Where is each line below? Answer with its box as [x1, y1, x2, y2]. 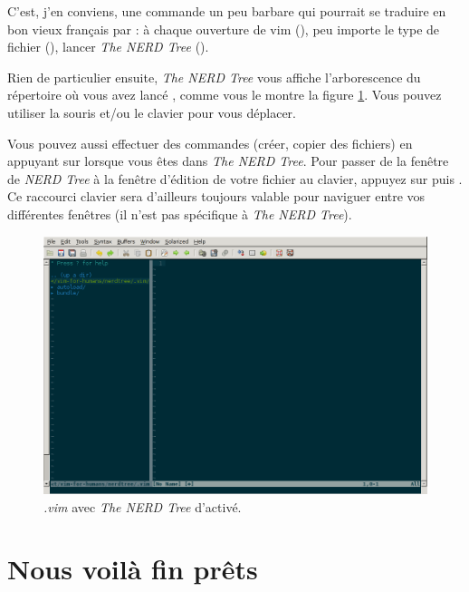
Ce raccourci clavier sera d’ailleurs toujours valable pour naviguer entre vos [7, 187, 426, 206]
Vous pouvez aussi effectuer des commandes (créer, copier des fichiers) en [7, 133, 413, 152]
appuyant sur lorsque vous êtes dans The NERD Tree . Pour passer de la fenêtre [7, 151, 449, 170]
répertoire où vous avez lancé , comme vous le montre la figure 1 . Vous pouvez [7, 85, 442, 104]
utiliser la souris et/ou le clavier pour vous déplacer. [7, 102, 297, 121]
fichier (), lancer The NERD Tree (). [7, 37, 209, 56]
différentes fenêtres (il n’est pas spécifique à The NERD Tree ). [7, 204, 352, 223]
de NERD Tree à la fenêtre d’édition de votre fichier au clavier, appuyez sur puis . [7, 169, 463, 188]
